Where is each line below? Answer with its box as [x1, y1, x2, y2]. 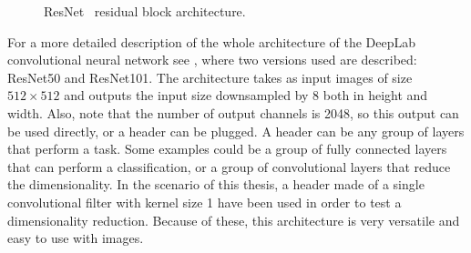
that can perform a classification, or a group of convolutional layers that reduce [7, 157, 451, 176]
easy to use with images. [7, 228, 144, 248]
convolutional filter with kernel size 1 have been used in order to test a [7, 192, 402, 211]
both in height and [323, 86, 428, 105]
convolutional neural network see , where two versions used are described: [7, 50, 417, 69]
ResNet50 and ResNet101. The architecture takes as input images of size [7, 67, 413, 86]
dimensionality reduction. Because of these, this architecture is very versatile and [7, 210, 460, 229]
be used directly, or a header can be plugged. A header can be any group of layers [7, 121, 465, 140]
